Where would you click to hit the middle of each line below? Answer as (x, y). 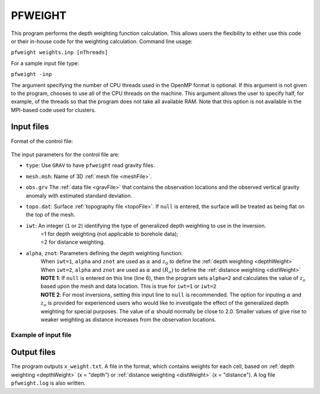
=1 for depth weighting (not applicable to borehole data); (110, 234)
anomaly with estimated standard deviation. (79, 195)
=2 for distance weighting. (73, 242)
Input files (30, 127)
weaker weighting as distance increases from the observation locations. (128, 320)
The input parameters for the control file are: (65, 154)
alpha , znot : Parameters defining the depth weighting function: (104, 253)
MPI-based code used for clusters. (53, 110)
